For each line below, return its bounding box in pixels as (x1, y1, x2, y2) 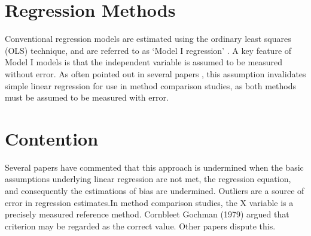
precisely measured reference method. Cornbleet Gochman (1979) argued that (5, 208, 289, 220)
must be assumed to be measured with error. (5, 91, 169, 104)
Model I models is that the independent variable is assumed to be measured (5, 56, 283, 68)
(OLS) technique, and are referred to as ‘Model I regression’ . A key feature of (5, 44, 292, 56)
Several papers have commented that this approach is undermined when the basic (5, 161, 304, 173)
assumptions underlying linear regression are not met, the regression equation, (5, 173, 291, 185)
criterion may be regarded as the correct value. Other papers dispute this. (5, 219, 276, 232)
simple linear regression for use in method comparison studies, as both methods (5, 79, 296, 92)
